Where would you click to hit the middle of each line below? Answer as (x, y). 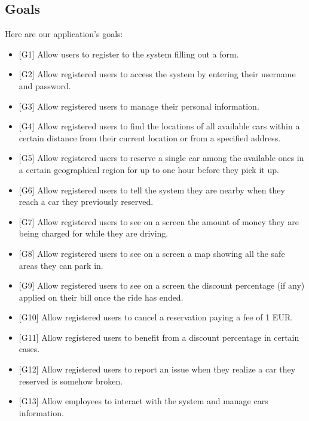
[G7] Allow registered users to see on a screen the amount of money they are (159, 221)
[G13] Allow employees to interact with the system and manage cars (143, 401)
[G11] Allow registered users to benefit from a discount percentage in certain (159, 337)
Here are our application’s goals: (64, 34)
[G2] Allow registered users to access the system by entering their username (157, 74)
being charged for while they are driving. (94, 233)
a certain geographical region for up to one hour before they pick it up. (149, 169)
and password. (45, 85)
